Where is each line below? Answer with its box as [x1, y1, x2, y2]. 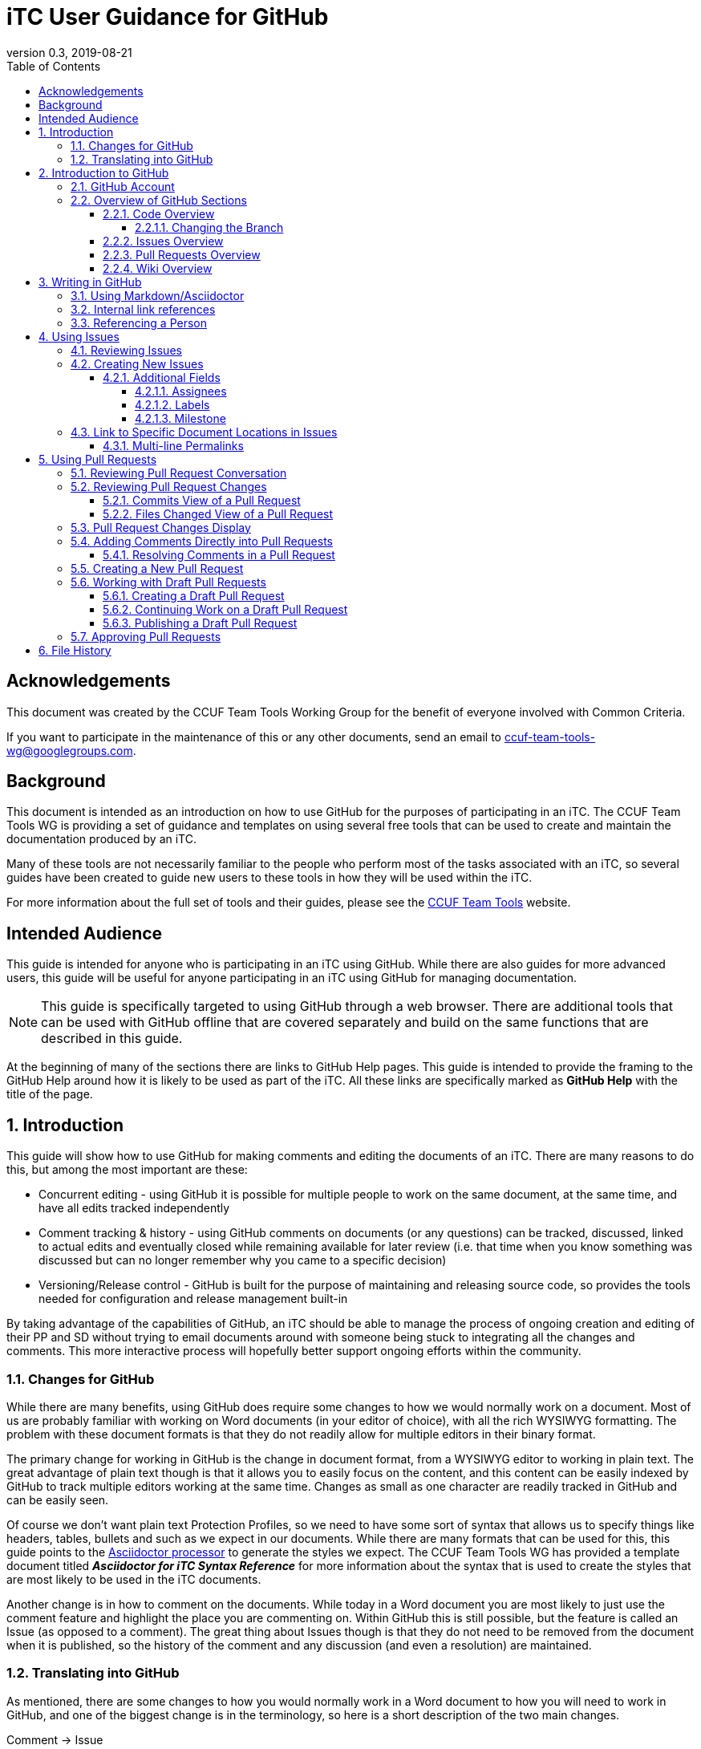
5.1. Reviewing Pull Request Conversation [71, 465, 287, 480]
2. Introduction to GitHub [38, 165, 169, 180]
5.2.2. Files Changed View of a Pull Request [103, 506, 334, 521]
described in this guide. [41, 1030, 183, 1047]
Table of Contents [6, 59, 101, 73]
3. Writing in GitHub [38, 274, 142, 289]
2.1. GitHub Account [71, 179, 175, 193]
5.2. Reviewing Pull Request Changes [71, 479, 267, 493]
